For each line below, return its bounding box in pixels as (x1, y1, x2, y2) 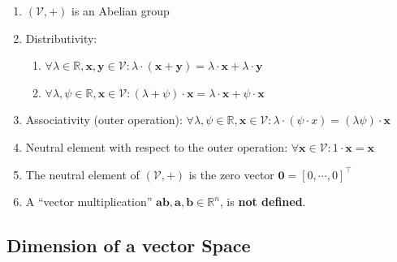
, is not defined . (219, 193, 306, 210)
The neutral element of (25, 165, 140, 183)
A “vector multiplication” (25, 193, 153, 210)
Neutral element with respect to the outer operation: (25, 138, 288, 155)
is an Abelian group (71, 2, 170, 19)
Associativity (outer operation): (25, 111, 183, 128)
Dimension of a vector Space (6, 233, 251, 258)
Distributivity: (25, 29, 97, 46)
